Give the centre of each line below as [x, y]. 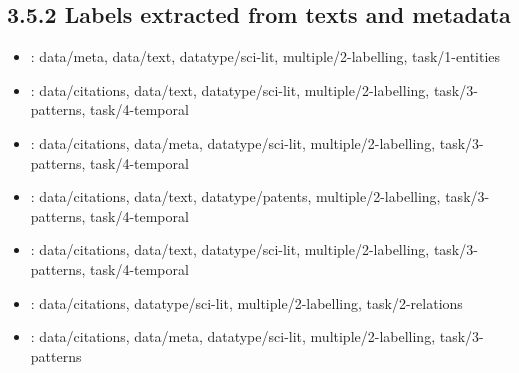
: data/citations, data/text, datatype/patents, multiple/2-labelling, [235, 196]
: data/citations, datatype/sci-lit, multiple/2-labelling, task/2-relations [246, 302]
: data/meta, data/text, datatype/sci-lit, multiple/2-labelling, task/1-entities [265, 56]
